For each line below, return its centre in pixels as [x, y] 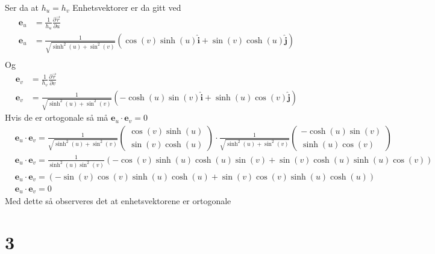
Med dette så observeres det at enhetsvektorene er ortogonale [118, 201]
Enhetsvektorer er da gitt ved [127, 7]
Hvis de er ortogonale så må [57, 117]
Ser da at [22, 7]
